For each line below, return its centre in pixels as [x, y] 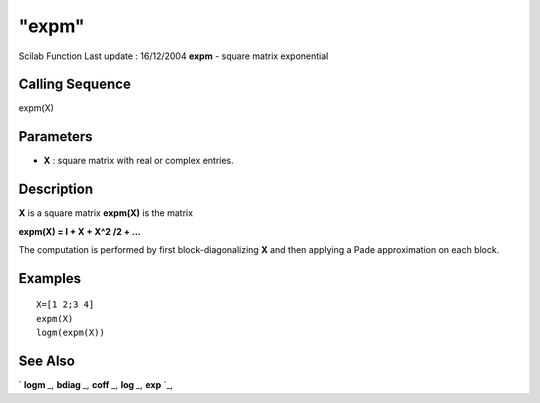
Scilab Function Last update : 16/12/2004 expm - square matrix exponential [173, 56]
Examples [50, 278]
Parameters [55, 136]
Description [56, 189]
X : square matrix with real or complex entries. [138, 161]
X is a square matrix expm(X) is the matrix [106, 213]
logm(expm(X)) [70, 333]
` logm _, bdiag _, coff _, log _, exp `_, [96, 385]
